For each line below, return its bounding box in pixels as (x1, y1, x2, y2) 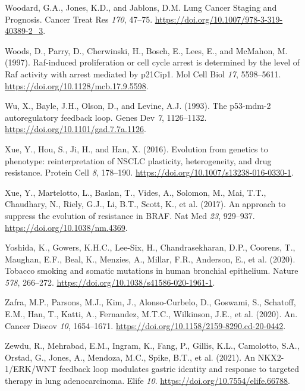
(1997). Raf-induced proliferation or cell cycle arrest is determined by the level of (5, 56, 300, 68)
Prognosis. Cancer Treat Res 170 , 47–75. (5, 12, 153, 25)
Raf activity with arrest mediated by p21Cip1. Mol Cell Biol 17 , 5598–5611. (5, 67, 281, 80)
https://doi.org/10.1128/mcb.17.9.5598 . (5, 79, 149, 92)
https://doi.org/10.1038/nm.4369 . (5, 221, 128, 233)
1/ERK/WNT (5, 362, 56, 375)
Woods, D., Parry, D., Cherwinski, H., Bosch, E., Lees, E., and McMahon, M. (5, 44, 288, 57)
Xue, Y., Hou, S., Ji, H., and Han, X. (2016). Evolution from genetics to (5, 142, 268, 155)
